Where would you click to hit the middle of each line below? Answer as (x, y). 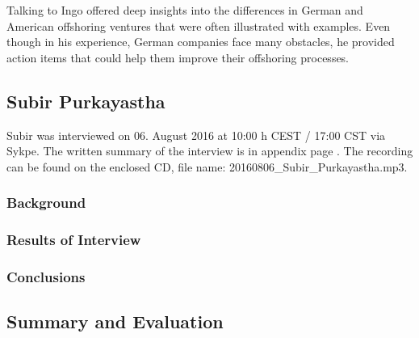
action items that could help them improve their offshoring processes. (178, 57)
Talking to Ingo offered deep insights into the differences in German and (185, 10)
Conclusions (46, 276)
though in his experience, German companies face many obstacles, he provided (201, 42)
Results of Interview (74, 240)
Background (46, 203)
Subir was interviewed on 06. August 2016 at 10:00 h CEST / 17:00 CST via (196, 135)
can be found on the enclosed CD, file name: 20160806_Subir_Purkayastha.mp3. (207, 166)
